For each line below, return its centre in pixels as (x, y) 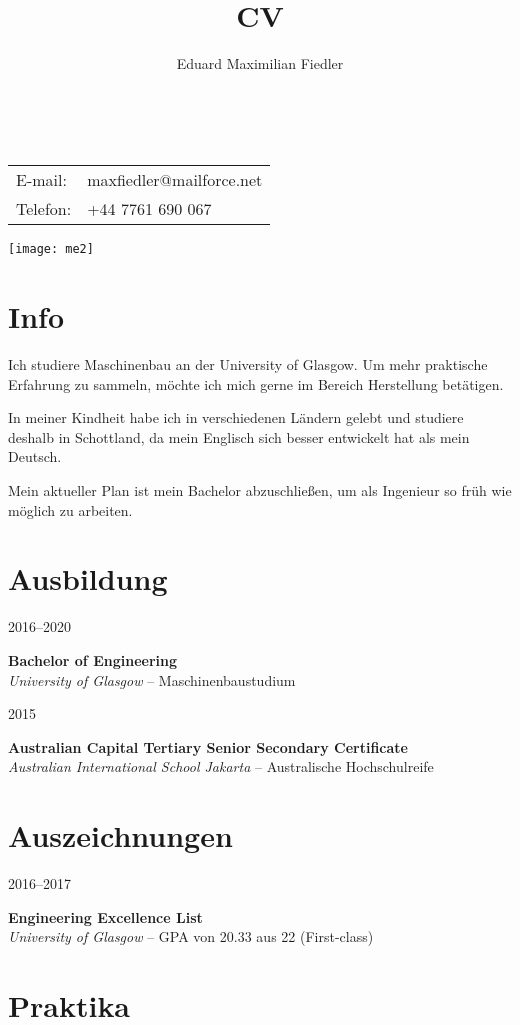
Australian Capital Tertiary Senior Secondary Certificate (208, 746)
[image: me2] (51, 249)
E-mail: (41, 180)
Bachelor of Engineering (92, 659)
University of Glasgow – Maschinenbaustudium (152, 679)
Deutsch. (35, 456)
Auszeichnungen (120, 835)
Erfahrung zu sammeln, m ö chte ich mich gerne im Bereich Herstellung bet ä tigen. (256, 383)
